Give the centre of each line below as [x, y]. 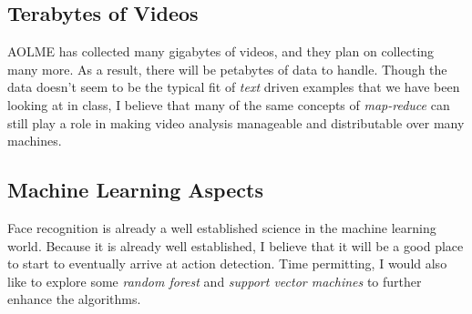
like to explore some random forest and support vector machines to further [215, 281]
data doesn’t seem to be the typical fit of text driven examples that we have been [234, 87]
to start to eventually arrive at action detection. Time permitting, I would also [227, 263]
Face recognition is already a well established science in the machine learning [222, 227]
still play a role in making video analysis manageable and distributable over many [236, 122]
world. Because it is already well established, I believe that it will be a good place [236, 245]
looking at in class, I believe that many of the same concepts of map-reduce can [229, 104]
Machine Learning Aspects [135, 190]
